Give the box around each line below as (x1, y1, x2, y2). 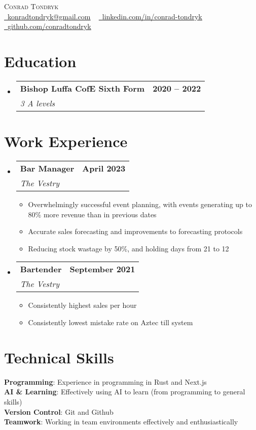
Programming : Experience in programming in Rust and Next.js (4, 376, 207, 387)
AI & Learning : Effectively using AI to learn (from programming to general (4, 386, 245, 397)
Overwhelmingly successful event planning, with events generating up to (28, 199, 252, 210)
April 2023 (82, 162, 126, 175)
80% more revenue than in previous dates (28, 209, 157, 219)
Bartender (20, 263, 62, 275)
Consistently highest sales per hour (28, 300, 137, 310)
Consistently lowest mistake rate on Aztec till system (28, 317, 193, 327)
